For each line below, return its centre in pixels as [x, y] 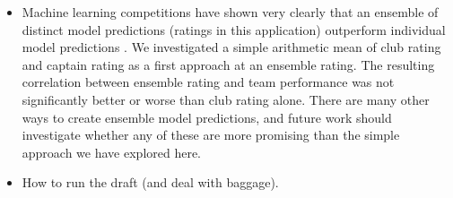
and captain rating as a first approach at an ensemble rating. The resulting [228, 64]
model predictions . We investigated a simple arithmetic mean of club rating [231, 47]
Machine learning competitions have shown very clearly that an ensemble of [230, 12]
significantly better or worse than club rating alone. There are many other [226, 99]
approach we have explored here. [112, 152]
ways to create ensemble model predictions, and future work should [207, 117]
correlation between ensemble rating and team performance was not [208, 82]
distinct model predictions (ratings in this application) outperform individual [234, 29]
